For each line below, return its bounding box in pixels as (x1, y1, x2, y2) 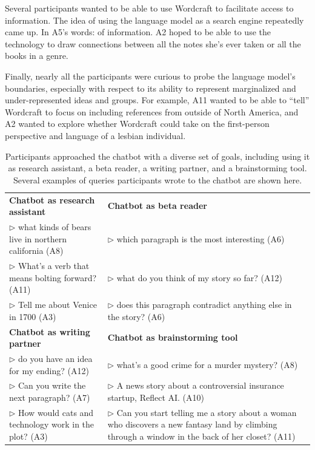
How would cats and (18, 406, 94, 418)
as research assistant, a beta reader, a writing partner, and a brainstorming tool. (8, 162, 307, 174)
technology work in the (9, 418, 94, 431)
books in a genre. (5, 49, 68, 62)
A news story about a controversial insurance (116, 379, 284, 392)
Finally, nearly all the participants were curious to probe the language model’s (5, 69, 296, 82)
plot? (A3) (9, 430, 48, 442)
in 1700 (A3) (9, 310, 56, 322)
